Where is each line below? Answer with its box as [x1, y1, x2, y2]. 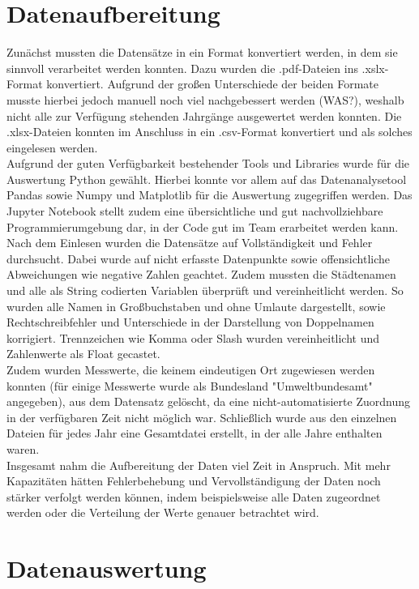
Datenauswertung [6, 552, 207, 585]
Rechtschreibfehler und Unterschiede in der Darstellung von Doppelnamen [6, 314, 374, 331]
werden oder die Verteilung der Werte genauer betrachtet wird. [6, 504, 319, 521]
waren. [6, 440, 40, 457]
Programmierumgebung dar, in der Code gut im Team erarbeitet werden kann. [6, 218, 399, 235]
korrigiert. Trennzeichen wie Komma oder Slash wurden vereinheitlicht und [6, 329, 380, 346]
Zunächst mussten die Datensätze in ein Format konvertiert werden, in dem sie [6, 44, 398, 61]
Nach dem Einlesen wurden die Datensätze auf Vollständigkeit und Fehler [6, 234, 373, 251]
